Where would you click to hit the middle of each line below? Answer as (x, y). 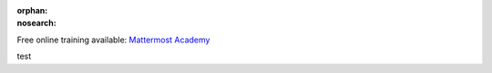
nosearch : (36, 23)
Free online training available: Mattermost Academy (113, 40)
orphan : (32, 10)
